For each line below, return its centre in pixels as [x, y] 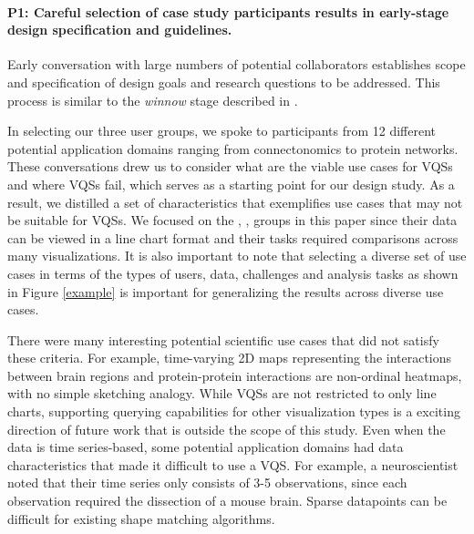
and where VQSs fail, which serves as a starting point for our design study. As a [231, 184]
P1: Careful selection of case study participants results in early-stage [228, 11]
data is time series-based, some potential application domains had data [206, 447]
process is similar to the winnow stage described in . [153, 100]
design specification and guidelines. [120, 30]
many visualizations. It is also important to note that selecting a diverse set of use [237, 256]
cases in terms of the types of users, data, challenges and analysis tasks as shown [233, 273]
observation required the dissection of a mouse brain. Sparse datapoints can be [227, 501]
